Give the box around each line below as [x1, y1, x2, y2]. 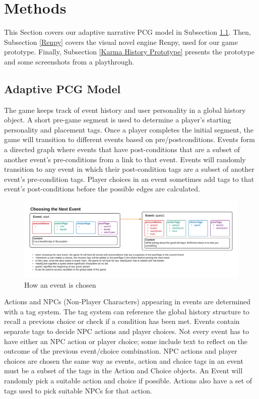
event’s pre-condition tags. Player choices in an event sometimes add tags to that [4, 173, 254, 184]
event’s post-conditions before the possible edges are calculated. [4, 183, 201, 194]
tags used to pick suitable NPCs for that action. [4, 385, 152, 395]
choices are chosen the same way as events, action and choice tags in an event [4, 355, 243, 366]
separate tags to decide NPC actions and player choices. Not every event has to [4, 325, 249, 336]
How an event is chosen [24, 279, 96, 290]
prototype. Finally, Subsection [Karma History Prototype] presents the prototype [4, 46, 254, 57]
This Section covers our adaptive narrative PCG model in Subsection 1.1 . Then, [4, 27, 251, 37]
